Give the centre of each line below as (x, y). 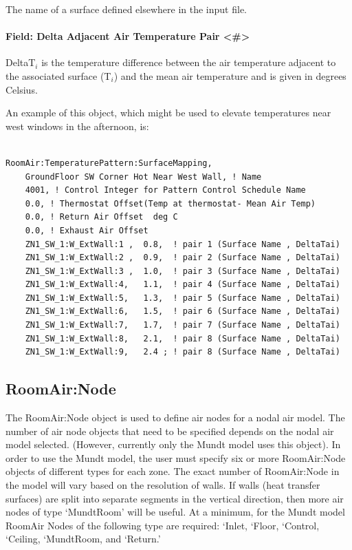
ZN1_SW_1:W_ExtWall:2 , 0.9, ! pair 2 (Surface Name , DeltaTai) (183, 258)
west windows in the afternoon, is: (77, 126)
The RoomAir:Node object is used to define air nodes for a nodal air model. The (175, 417)
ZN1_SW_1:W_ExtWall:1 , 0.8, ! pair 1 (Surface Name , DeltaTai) (183, 244)
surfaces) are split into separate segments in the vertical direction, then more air (175, 498)
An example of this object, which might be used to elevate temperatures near (168, 113)
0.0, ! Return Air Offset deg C (101, 217)
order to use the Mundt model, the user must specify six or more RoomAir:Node (176, 457)
